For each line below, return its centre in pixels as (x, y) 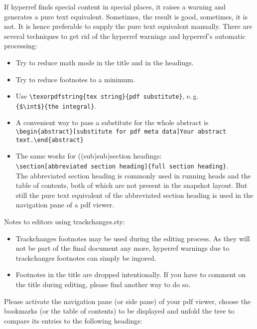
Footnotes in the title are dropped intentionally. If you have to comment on (131, 274)
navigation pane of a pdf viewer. (65, 205)
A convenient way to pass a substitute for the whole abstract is (112, 122)
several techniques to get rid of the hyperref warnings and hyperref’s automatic (125, 36)
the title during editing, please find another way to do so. (103, 284)
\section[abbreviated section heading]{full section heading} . (122, 165)
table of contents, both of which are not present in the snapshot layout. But (131, 185)
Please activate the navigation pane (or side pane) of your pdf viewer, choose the (128, 301)
